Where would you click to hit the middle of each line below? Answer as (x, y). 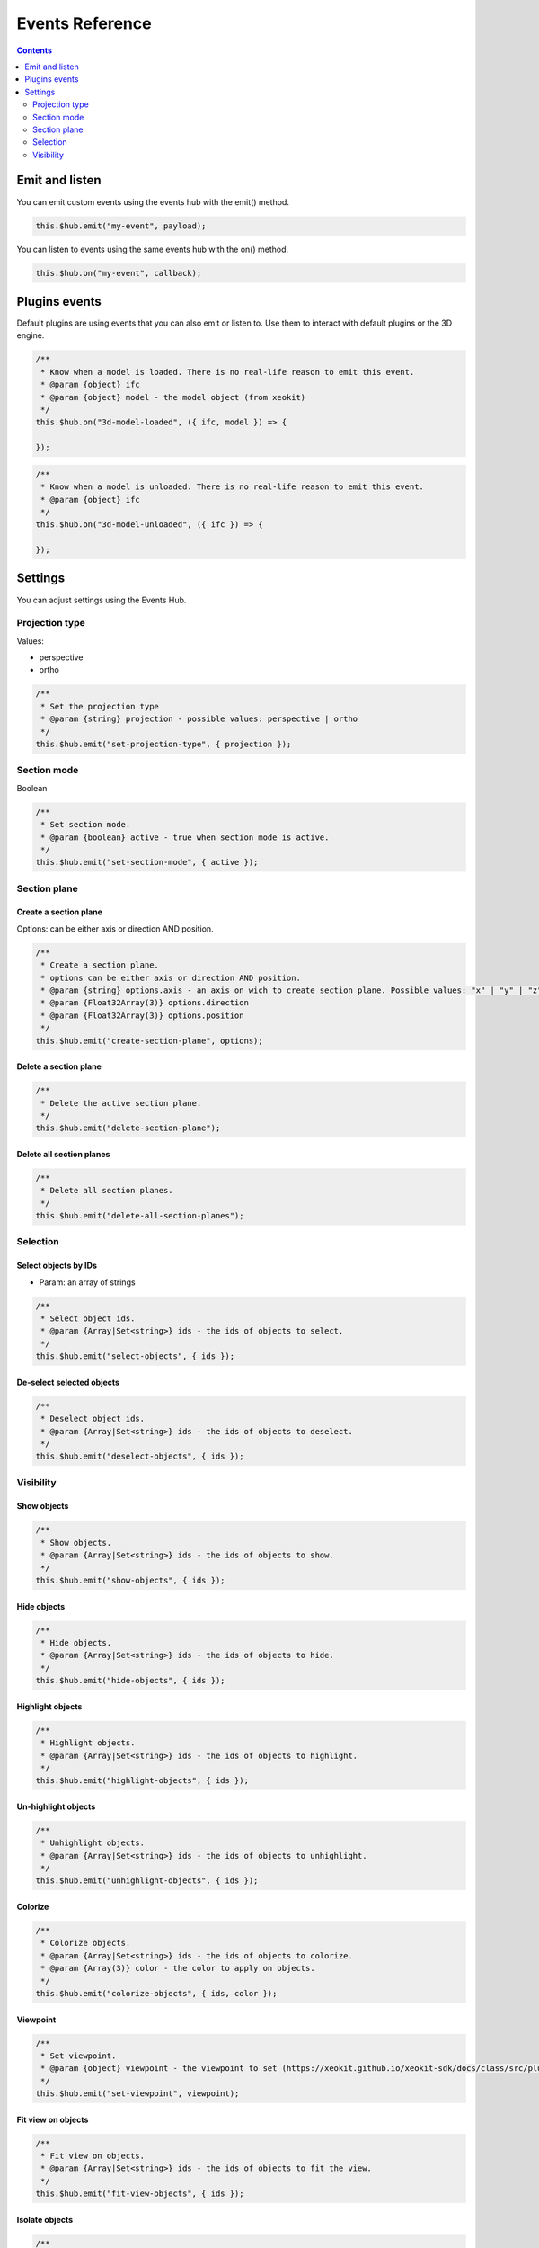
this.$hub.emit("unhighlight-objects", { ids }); (147, 1881)
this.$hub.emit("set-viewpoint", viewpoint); (137, 2094)
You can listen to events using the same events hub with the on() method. (153, 249)
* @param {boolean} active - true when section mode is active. (185, 837)
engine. (31, 335)
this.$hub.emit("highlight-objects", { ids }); (142, 1781)
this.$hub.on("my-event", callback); (119, 273)
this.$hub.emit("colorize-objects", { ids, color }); (156, 1993)
